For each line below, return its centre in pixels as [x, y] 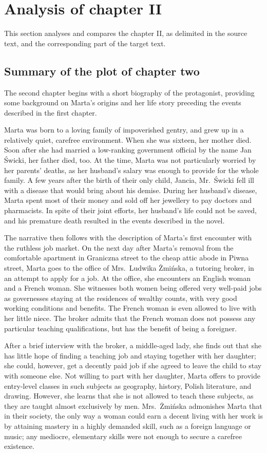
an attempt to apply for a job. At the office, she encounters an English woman [127, 278]
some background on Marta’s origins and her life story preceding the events [123, 102]
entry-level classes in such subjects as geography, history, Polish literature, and [128, 385]
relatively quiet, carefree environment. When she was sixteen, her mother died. [128, 139]
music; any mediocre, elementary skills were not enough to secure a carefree [123, 436]
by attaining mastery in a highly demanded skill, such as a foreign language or [128, 426]
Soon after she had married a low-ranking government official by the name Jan [128, 150]
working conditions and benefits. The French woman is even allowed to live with [130, 308]
